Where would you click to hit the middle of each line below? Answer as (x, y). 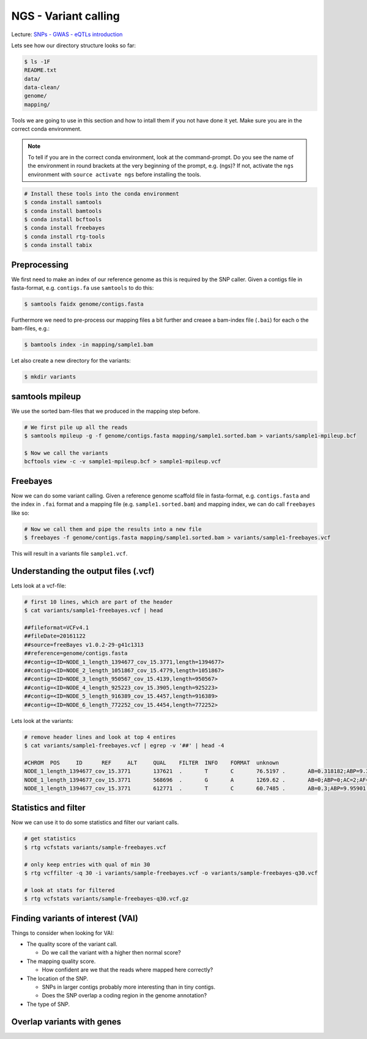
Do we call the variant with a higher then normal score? (111, 953)
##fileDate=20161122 (55, 636)
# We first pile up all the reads (76, 427)
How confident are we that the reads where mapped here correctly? (128, 970)
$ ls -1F (37, 62)
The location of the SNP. (57, 978)
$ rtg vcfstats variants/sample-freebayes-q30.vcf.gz (106, 899)
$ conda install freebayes (65, 228)
